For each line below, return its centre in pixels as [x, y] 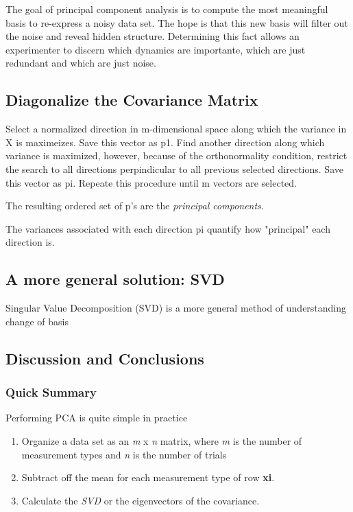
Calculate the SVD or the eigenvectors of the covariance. [141, 500]
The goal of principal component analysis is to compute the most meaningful [167, 9]
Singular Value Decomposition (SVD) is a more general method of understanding [176, 308]
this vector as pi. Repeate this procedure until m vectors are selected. [151, 182]
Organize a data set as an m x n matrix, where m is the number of [162, 440]
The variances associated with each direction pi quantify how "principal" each [168, 228]
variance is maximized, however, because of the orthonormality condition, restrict [176, 155]
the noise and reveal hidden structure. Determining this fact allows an [153, 36]
